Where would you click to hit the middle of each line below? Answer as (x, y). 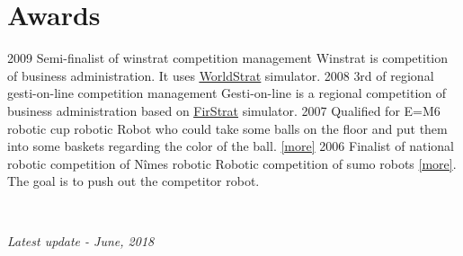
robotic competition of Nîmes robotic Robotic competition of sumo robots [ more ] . (232, 163)
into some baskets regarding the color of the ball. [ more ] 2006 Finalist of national (231, 146)
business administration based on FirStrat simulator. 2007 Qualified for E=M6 (224, 110)
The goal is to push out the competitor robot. (134, 181)
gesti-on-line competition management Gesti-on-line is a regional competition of (227, 93)
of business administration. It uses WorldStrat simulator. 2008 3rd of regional (221, 75)
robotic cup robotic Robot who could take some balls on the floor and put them (227, 128)
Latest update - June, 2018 (81, 241)
